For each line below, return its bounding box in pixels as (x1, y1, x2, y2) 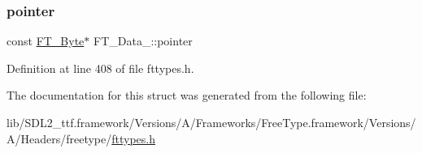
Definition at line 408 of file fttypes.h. (7, 59, 194, 76)
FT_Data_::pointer (94, 32, 193, 49)
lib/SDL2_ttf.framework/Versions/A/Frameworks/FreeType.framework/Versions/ (7, 114, 416, 130)
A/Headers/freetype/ (7, 130, 112, 147)
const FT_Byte (7, 32, 85, 49)
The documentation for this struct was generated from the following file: (7, 87, 367, 104)
